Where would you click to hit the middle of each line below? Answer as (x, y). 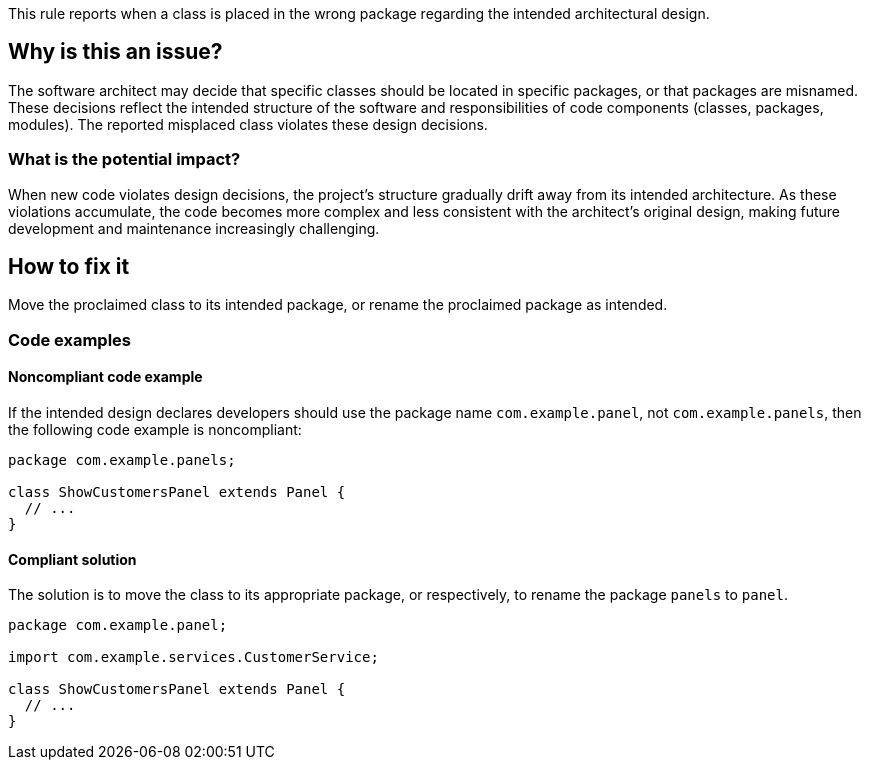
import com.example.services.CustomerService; (193, 657)
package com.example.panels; (122, 460)
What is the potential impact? (124, 159)
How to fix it (69, 267)
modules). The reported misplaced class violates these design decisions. (248, 124)
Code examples (70, 339)
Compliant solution (72, 559)
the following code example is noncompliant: (155, 430)
